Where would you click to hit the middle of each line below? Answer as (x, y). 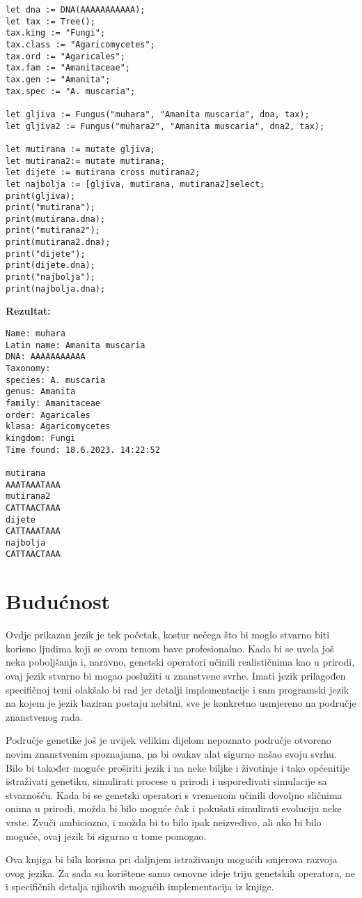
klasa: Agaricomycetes (58, 427)
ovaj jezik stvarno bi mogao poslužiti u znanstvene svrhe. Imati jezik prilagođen (176, 676)
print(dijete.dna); (50, 265)
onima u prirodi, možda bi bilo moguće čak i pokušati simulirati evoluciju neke (174, 808)
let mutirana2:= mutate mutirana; (86, 161)
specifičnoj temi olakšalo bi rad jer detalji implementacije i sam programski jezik (178, 689)
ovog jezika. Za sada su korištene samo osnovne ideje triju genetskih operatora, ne (180, 873)
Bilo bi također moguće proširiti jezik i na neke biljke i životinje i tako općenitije (178, 767)
